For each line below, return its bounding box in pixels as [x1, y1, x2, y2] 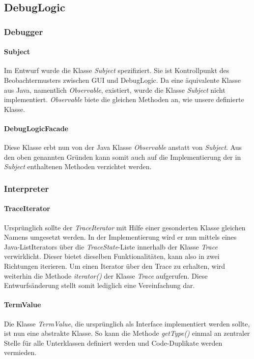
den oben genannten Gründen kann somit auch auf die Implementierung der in [4, 151, 241, 162]
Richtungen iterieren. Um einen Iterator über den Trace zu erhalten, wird [4, 260, 226, 271]
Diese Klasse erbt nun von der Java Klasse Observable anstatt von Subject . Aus [4, 142, 242, 152]
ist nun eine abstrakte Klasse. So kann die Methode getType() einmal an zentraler [4, 328, 250, 338]
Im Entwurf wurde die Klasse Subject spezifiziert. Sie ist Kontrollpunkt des [4, 65, 229, 75]
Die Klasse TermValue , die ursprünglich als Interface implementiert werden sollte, [4, 318, 250, 328]
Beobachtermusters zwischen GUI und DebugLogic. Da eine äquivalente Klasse [4, 75, 241, 85]
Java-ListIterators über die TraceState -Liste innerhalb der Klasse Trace [4, 241, 218, 251]
